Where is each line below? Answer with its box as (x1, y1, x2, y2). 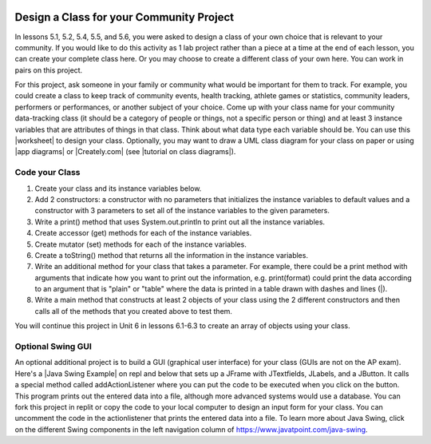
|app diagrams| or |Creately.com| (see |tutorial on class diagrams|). (14, 147, 236, 157)
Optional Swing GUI (14, 341, 92, 352)
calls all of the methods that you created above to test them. (34, 306, 233, 315)
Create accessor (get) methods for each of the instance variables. (34, 228, 252, 238)
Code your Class (14, 167, 81, 178)
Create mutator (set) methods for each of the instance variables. (34, 240, 247, 249)
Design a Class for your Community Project (14, 10, 235, 24)
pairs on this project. (14, 65, 83, 75)
